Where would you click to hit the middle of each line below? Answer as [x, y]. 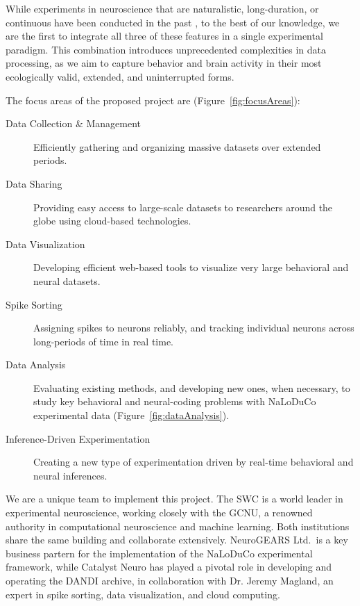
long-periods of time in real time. [103, 341]
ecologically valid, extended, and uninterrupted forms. [120, 76]
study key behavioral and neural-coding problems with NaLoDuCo [175, 401]
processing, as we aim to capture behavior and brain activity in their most [164, 63]
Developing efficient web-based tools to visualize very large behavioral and [191, 267]
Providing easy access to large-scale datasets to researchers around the [183, 207]
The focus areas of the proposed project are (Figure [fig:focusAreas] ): [153, 100]
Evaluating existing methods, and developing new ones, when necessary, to [192, 387]
